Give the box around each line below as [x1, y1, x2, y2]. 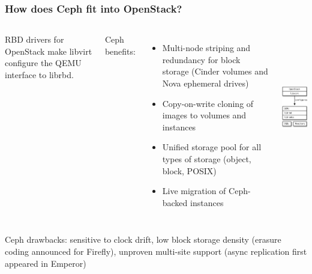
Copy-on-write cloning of [162, 97, 254, 109]
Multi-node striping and [162, 41, 251, 54]
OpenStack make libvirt [5, 44, 92, 57]
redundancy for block [162, 53, 241, 65]
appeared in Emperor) [5, 257, 86, 269]
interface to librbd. [5, 68, 74, 81]
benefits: [104, 44, 136, 57]
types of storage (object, [162, 152, 251, 165]
